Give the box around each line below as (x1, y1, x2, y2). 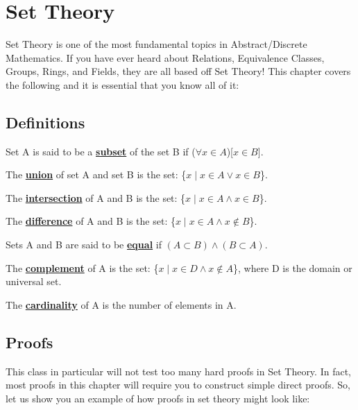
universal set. (6, 274, 62, 289)
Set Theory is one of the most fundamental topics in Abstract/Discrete (6, 37, 307, 51)
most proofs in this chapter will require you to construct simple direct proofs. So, (6, 377, 350, 392)
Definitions (6, 111, 85, 133)
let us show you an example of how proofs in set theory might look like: (6, 391, 310, 405)
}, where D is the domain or (232, 260, 352, 275)
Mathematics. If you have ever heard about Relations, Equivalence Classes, (6, 50, 325, 65)
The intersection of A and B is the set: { (6, 190, 186, 205)
